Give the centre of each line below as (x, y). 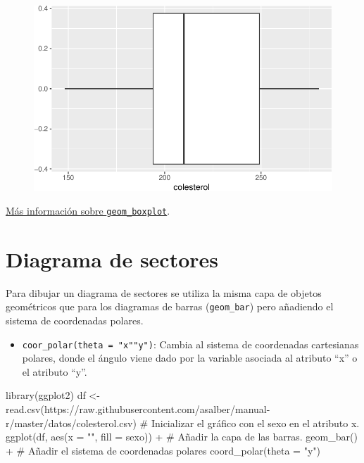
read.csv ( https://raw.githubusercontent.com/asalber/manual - (138, 409)
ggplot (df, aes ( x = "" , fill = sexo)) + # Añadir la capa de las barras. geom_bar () (182, 437)
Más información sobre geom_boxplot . (88, 210)
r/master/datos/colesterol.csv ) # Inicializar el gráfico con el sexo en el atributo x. (183, 423)
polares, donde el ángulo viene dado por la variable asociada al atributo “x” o (190, 358)
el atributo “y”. (55, 371)
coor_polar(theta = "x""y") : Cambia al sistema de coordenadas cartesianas (190, 344)
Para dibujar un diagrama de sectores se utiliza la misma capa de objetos (164, 292)
